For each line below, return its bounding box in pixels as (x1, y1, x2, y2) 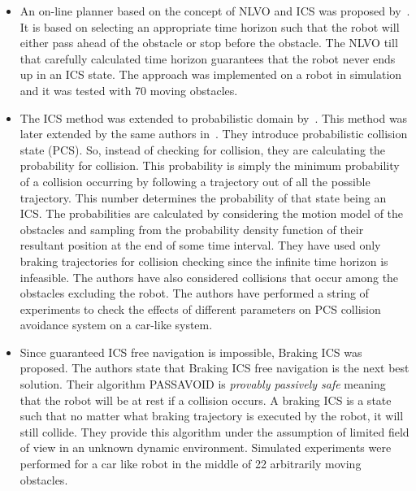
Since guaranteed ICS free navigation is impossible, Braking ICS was (19, 343, 362, 360)
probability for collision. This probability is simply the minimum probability (19, 157, 400, 174)
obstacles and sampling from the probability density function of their (19, 220, 364, 237)
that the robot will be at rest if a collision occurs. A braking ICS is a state (19, 391, 392, 408)
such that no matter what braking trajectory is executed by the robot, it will (19, 407, 404, 424)
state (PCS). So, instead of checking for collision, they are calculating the (19, 141, 386, 158)
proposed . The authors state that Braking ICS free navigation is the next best (19, 359, 409, 376)
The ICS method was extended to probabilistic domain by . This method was (19, 109, 408, 126)
